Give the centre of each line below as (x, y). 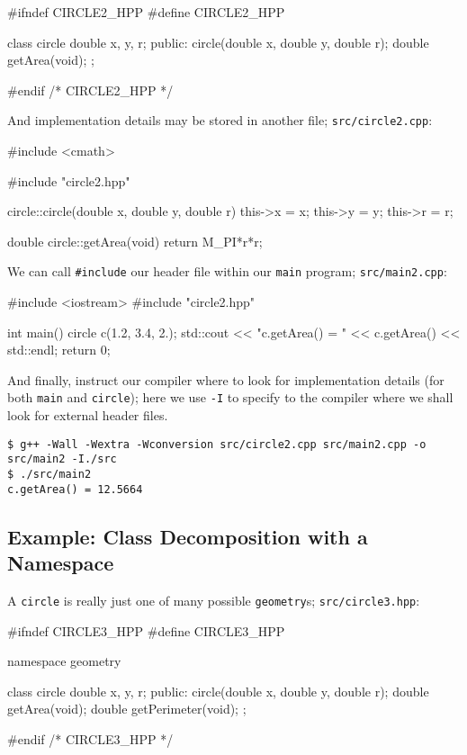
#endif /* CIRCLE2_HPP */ (90, 90)
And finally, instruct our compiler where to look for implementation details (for (226, 379)
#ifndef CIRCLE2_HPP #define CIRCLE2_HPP (146, 12)
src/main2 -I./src (62, 459)
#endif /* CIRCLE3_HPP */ (90, 738)
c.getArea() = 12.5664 (75, 489)
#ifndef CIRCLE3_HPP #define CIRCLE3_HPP (146, 630)
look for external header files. (88, 415)
